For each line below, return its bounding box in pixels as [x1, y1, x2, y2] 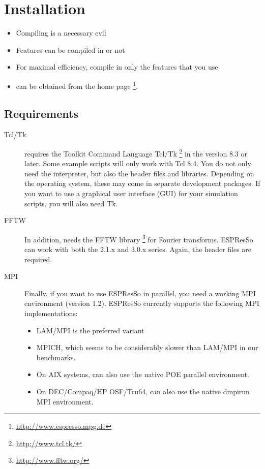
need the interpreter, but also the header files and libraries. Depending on [24, 168, 254, 178]
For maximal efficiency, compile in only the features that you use [16, 61, 218, 72]
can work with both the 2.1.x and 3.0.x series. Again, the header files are [24, 244, 252, 255]
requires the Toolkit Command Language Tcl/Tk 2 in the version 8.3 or [24, 146, 248, 159]
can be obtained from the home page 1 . [16, 79, 138, 91]
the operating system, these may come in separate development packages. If [24, 178, 260, 189]
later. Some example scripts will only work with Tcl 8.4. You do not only [24, 158, 251, 169]
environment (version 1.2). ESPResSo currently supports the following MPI [24, 298, 259, 308]
